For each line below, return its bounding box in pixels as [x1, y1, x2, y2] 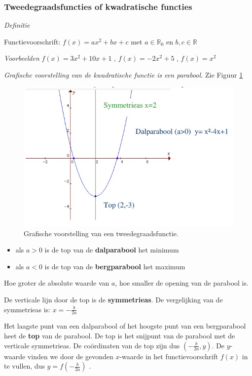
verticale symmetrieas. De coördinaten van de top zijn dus [4, 340, 180, 350]
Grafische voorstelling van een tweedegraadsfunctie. [24, 228, 179, 238]
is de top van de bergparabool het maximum [44, 261, 185, 271]
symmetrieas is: [4, 304, 50, 314]
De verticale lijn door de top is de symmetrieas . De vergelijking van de [4, 294, 223, 304]
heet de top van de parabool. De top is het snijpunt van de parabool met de [4, 331, 235, 341]
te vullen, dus [4, 361, 45, 371]
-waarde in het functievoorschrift [119, 351, 218, 361]
